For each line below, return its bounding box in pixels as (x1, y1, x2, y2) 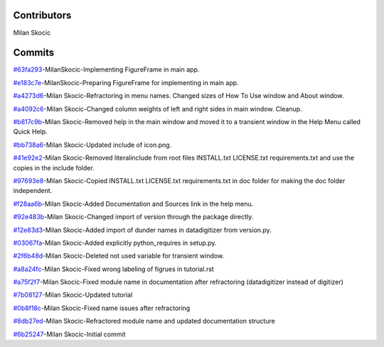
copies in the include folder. (13, 163, 95, 172)
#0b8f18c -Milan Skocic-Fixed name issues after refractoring (13, 304, 191, 312)
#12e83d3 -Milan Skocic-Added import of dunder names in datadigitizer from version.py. (13, 226, 272, 234)
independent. (13, 187, 53, 195)
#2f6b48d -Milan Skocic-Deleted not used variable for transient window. (13, 252, 224, 260)
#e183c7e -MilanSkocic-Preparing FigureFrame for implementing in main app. (13, 78, 239, 87)
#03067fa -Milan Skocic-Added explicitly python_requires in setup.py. (13, 238, 217, 247)
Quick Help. (13, 128, 48, 136)
